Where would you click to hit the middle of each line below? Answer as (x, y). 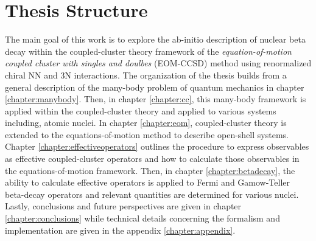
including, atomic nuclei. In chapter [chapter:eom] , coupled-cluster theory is (146, 123)
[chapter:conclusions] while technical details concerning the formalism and (142, 218)
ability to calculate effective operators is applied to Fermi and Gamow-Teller (148, 182)
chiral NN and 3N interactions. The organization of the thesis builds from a (146, 75)
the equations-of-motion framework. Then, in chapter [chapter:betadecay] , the (150, 170)
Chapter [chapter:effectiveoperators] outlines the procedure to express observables (157, 146)
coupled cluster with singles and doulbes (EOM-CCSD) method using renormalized (158, 63)
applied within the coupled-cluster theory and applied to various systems (141, 110)
